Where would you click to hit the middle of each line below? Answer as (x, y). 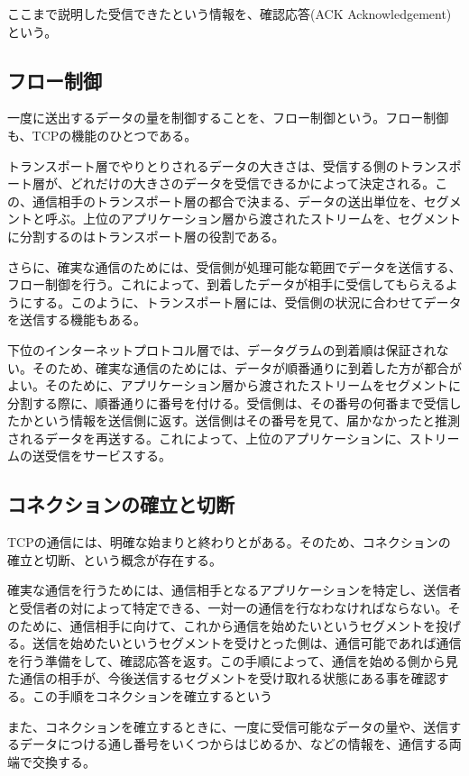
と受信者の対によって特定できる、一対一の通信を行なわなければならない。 (228, 608)
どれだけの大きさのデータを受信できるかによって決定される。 (253, 183)
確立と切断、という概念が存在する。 (115, 559)
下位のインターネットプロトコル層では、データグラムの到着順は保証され (222, 349)
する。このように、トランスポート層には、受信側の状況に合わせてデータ (247, 301)
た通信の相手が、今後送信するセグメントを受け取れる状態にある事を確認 (222, 678)
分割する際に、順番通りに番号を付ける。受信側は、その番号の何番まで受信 (228, 402)
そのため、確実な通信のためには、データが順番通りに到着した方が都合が (247, 367)
